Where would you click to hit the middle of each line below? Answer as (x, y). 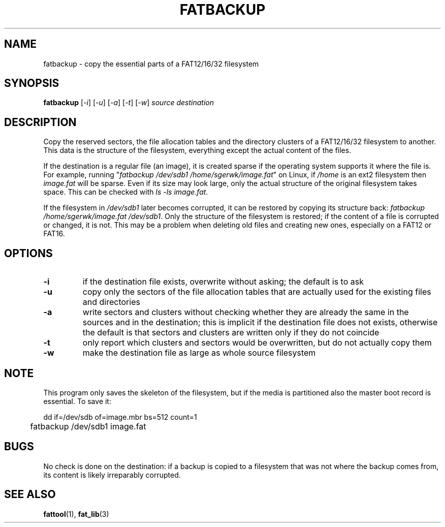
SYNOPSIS (32, 83)
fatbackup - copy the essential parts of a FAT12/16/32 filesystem (151, 64)
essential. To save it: (77, 401)
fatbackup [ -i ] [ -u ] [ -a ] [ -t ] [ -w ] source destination (129, 103)
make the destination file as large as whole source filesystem (199, 353)
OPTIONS (28, 253)
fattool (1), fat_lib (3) (76, 514)
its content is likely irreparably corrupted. (112, 475)
